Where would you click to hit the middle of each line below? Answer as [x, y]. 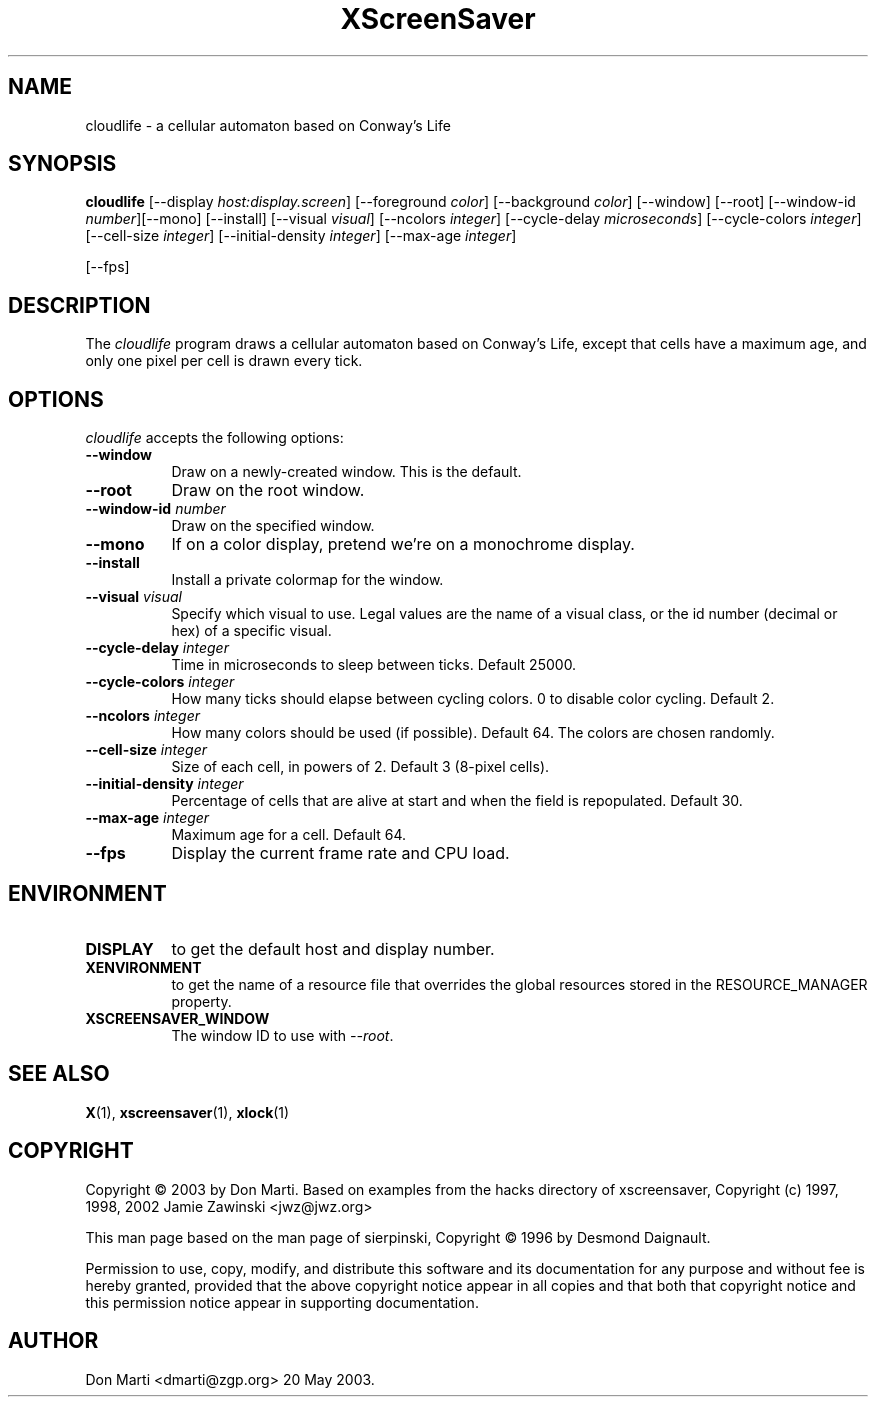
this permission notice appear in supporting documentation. [282, 1302]
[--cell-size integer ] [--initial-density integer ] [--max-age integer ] [301, 236]
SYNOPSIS [62, 164]
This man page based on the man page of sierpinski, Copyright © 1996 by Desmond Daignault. [398, 1237]
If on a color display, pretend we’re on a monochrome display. [403, 544]
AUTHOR [53, 1341]
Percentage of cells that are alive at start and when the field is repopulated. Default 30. [457, 801]
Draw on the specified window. [273, 526]
